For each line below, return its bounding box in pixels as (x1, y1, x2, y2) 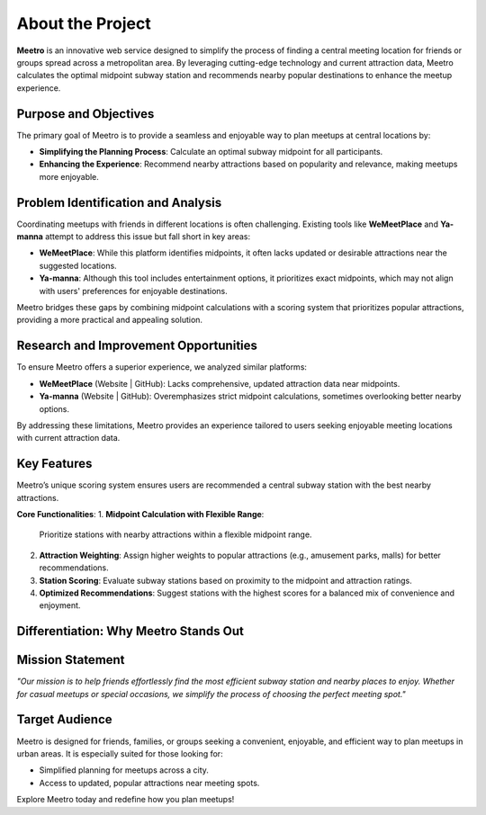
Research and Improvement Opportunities (16, 338, 258, 354)
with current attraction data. (16, 433, 121, 443)
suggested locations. (39, 260, 117, 271)
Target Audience (16, 712, 112, 728)
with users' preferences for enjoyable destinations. (39, 285, 229, 296)
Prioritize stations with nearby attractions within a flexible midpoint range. (39, 529, 312, 540)
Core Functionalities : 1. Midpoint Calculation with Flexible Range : (16, 508, 265, 519)
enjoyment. (39, 600, 81, 611)
